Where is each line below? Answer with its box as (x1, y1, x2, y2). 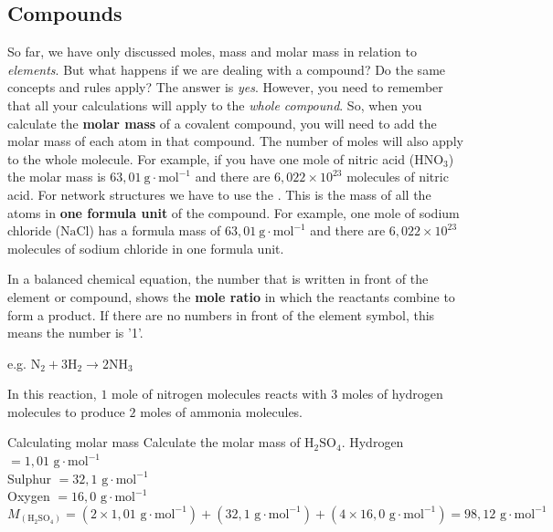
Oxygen (7, 486, 50, 506)
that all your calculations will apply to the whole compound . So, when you (7, 95, 422, 114)
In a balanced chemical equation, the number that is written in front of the (7, 269, 429, 288)
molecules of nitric (346, 167, 449, 186)
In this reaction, (7, 384, 97, 403)
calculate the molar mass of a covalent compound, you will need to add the (7, 113, 437, 132)
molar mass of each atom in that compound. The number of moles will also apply (7, 131, 463, 151)
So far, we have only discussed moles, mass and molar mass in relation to (7, 42, 417, 61)
